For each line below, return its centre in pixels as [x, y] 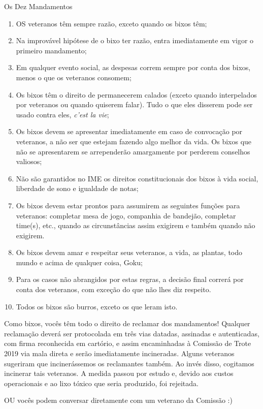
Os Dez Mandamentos [38, 6]
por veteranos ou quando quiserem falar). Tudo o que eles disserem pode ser [134, 104]
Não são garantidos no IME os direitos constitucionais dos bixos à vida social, [137, 178]
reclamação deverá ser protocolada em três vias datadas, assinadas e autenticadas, [132, 333]
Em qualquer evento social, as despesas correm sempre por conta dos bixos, [133, 67]
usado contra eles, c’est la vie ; [62, 114]
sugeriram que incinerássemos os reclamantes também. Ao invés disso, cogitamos [129, 363]
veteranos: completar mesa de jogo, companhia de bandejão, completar [126, 215]
